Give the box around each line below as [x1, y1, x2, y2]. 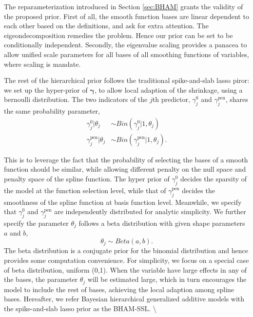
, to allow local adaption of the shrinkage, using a [94, 84, 243, 95]
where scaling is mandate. [4, 59, 81, 69]
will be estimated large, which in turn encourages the [87, 274, 247, 284]
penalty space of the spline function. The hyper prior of [4, 173, 170, 183]
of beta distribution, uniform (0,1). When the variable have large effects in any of [4, 264, 247, 275]
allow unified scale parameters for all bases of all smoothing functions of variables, [4, 49, 249, 59]
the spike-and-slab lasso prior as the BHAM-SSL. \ [4, 303, 156, 313]
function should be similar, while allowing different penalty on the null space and [4, 164, 246, 174]
